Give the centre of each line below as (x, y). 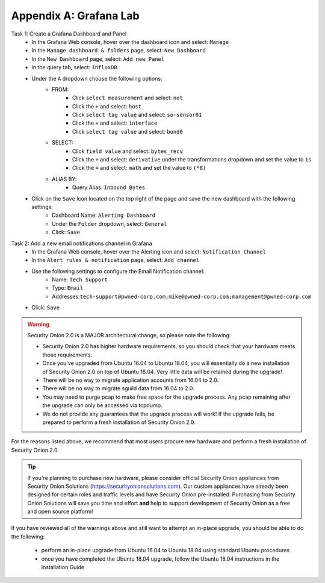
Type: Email (68, 288)
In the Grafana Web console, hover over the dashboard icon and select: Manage (130, 42)
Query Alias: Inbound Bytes (109, 187)
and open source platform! (60, 511)
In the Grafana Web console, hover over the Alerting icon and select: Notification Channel (149, 251)
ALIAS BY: (64, 179)
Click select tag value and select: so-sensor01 (137, 115)
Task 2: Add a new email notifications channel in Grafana (82, 243)
